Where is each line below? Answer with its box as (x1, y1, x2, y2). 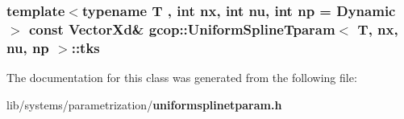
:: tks (71, 37, 100, 57)
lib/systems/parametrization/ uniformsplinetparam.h (6, 96, 282, 113)
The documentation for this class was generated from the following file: (6, 69, 357, 86)
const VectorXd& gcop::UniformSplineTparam (28, 18, 335, 39)
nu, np (6, 37, 49, 57)
